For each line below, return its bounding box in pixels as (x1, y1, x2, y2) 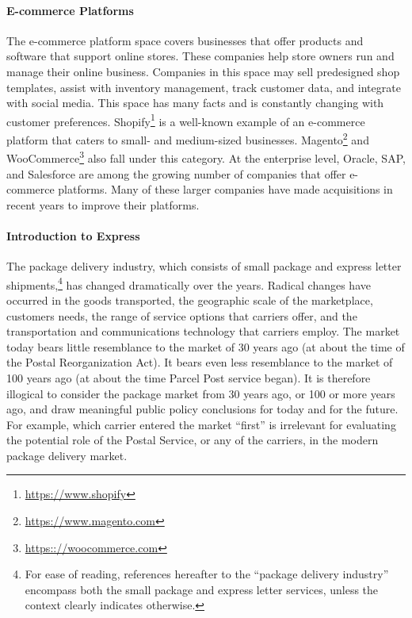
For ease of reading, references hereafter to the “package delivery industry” (25, 566, 389, 582)
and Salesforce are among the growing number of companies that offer (6, 165, 346, 182)
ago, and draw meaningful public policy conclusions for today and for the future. (6, 401, 399, 417)
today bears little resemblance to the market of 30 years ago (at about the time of (6, 338, 405, 355)
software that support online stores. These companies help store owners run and (6, 48, 395, 64)
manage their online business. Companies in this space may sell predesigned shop (6, 63, 400, 79)
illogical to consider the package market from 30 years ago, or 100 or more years (6, 385, 395, 401)
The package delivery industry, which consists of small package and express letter (6, 258, 402, 274)
